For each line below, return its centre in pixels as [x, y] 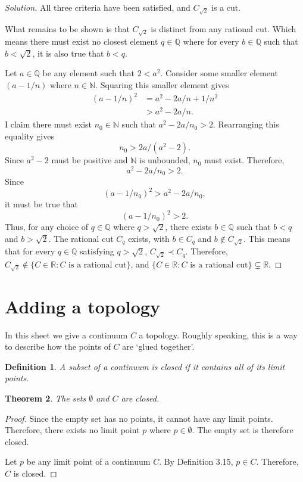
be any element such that [89, 73]
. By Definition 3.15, [196, 461]
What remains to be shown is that [67, 28]
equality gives [29, 136]
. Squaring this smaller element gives [162, 84]
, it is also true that [68, 53]
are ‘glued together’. [158, 346]
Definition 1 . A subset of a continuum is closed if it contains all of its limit [145, 366]
